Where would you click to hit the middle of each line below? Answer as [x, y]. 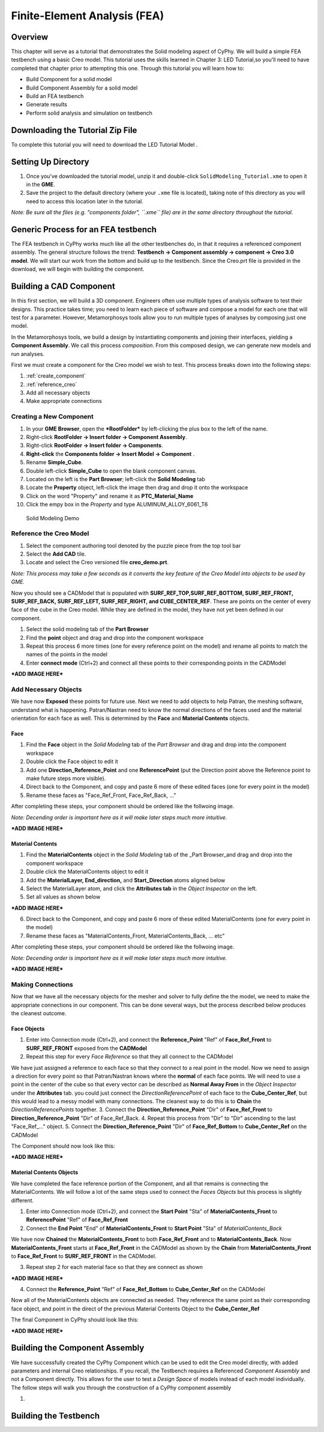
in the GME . [40, 184]
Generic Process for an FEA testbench [84, 229]
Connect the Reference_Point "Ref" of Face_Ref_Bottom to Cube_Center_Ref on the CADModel [145, 1289]
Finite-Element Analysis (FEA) [88, 16]
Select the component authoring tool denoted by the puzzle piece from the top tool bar [133, 545]
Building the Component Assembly [78, 1348]
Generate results [47, 105]
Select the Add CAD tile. [56, 554]
